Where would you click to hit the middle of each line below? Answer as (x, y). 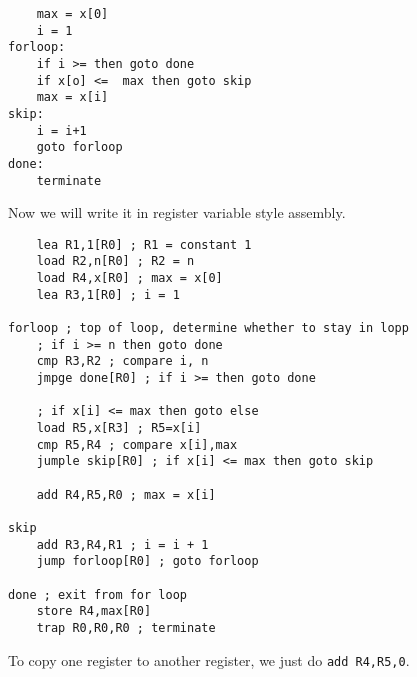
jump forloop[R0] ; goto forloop (147, 561)
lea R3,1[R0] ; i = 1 (108, 294)
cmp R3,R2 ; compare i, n (122, 361)
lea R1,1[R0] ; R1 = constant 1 (144, 244)
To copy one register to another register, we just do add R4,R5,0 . (209, 659)
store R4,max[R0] (94, 611)
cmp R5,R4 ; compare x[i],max (137, 444)
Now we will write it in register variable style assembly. (177, 212)
